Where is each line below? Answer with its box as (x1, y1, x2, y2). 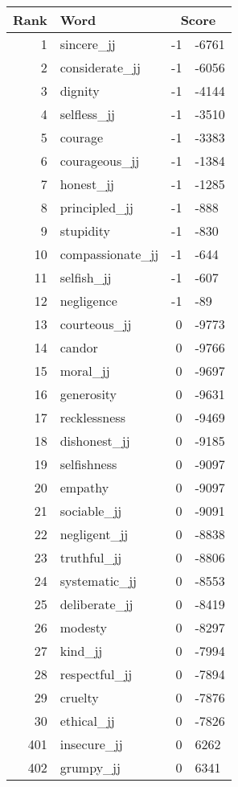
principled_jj (59, 198, 133, 216)
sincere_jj (59, 35, 116, 53)
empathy (59, 478, 109, 497)
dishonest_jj (59, 431, 130, 450)
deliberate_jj (59, 595, 133, 613)
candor (59, 338, 98, 356)
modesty (59, 618, 108, 637)
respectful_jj (59, 665, 133, 683)
